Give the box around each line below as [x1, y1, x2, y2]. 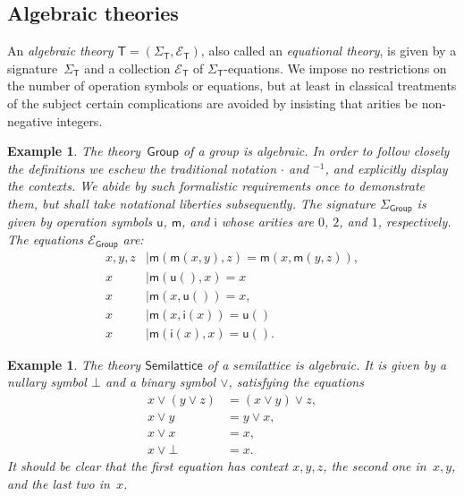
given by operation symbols [7, 212, 153, 231]
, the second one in [323, 456, 426, 475]
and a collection [84, 58, 171, 77]
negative [7, 111, 53, 130]
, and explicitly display [325, 158, 448, 177]
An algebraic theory [7, 41, 114, 60]
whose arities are [221, 212, 314, 231]
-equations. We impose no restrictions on [224, 58, 447, 77]
